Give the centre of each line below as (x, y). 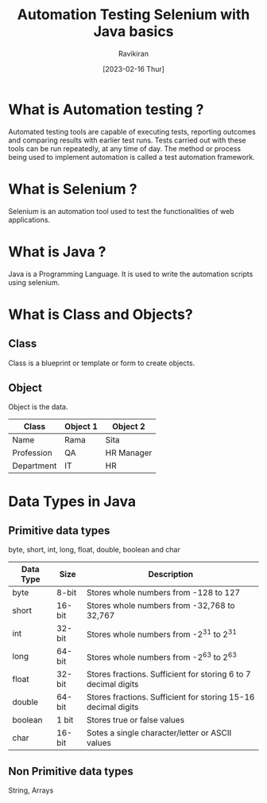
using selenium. (34, 282)
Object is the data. (38, 407)
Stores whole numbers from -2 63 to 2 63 (161, 657)
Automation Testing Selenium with (133, 15)
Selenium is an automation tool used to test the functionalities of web (121, 211)
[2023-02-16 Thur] (133, 68)
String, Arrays (31, 790)
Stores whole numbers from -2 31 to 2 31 (161, 633)
